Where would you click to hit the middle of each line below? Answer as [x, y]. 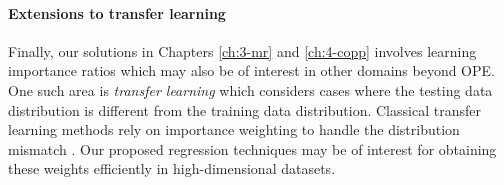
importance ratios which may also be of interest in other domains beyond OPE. [251, 70]
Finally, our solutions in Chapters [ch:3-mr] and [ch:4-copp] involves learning [242, 50]
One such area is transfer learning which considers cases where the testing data [250, 89]
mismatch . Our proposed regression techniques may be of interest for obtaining [252, 148]
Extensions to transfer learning [117, 12]
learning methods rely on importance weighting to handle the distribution [234, 129]
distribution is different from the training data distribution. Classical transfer [244, 109]
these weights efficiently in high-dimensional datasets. [172, 168]
